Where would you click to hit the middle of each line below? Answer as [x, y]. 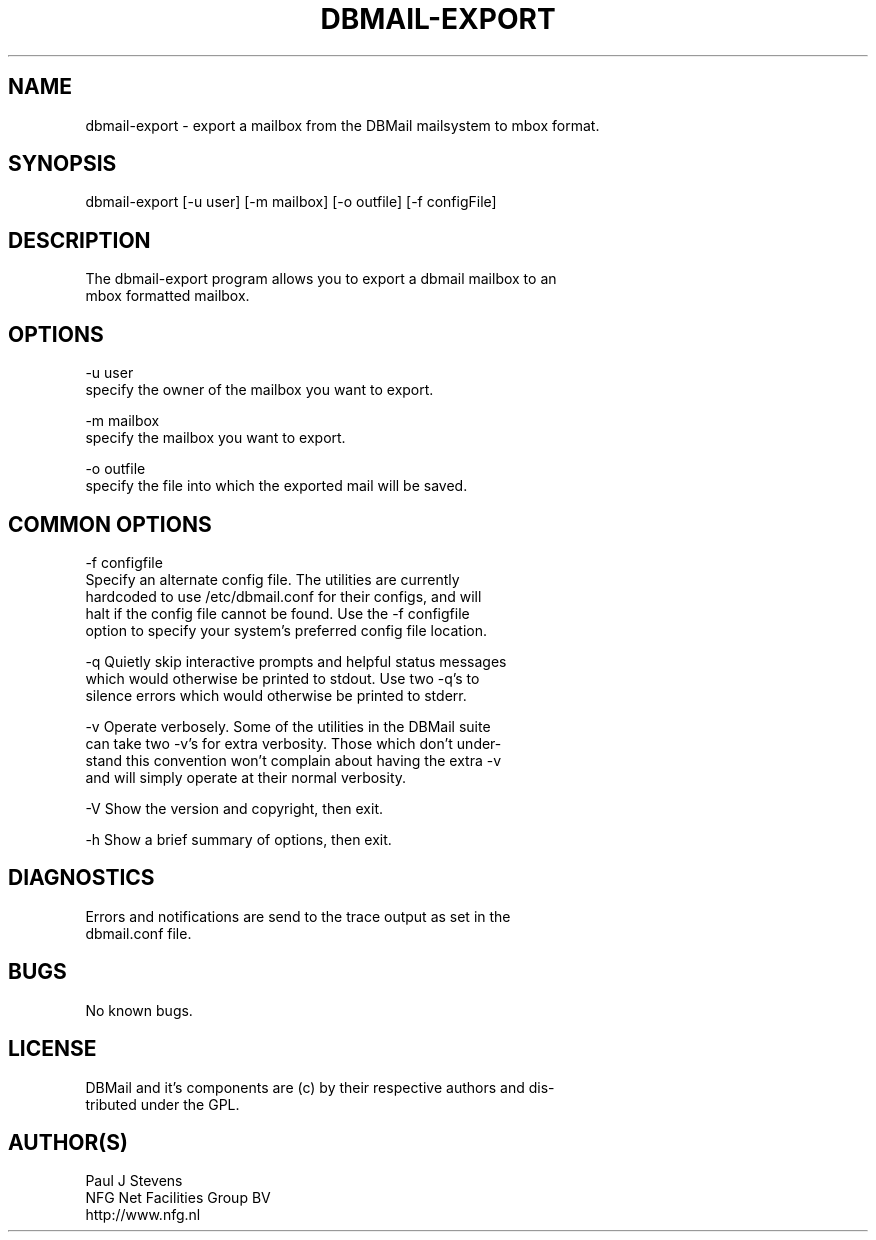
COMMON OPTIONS [110, 524]
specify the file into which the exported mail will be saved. [276, 486]
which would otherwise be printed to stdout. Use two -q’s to [282, 678]
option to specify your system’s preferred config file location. [286, 630]
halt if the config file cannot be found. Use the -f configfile [277, 613]
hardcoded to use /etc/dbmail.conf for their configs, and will [283, 596]
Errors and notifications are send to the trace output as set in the [298, 916]
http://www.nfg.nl [143, 1215]
